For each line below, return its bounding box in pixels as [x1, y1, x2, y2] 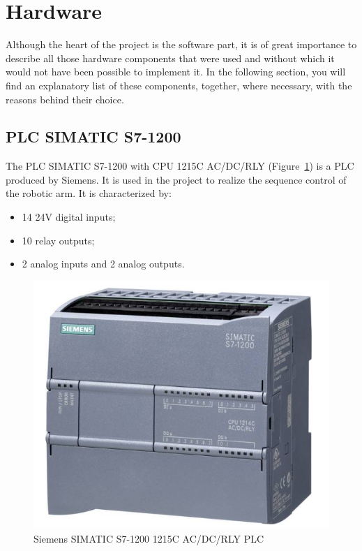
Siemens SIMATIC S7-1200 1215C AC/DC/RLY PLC [33, 531, 264, 545]
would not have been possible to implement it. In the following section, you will [6, 64, 346, 79]
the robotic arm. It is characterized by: [6, 186, 172, 200]
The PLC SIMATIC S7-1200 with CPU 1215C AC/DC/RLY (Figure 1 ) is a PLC [6, 159, 354, 173]
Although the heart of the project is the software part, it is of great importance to [6, 37, 357, 52]
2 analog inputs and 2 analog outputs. [22, 256, 185, 271]
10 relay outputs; [22, 233, 95, 247]
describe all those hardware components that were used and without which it [6, 50, 335, 65]
